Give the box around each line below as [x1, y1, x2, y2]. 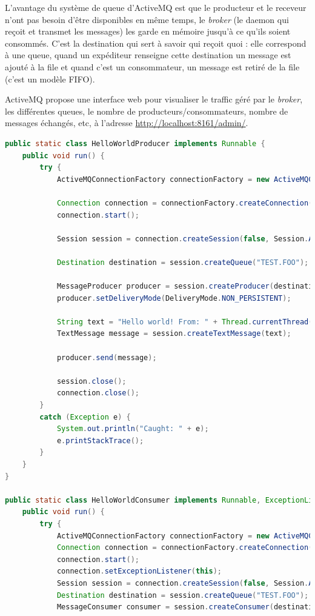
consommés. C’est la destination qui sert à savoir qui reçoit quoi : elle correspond [5, 36, 307, 49]
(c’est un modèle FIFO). [5, 72, 95, 85]
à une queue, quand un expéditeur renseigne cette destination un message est [5, 49, 291, 61]
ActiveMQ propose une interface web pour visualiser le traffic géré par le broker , [5, 93, 303, 105]
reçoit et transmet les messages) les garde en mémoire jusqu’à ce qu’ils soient [5, 25, 291, 38]
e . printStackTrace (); [56, 436, 144, 445]
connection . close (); [56, 389, 139, 398]
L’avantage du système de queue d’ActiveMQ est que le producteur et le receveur [5, 1, 307, 13]
